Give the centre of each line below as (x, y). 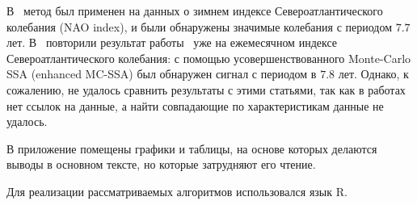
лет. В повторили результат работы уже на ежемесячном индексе (172, 42)
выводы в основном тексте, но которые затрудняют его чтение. (161, 164)
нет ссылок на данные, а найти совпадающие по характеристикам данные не (195, 105)
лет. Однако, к (373, 74)
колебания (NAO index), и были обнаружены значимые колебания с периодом (200, 26)
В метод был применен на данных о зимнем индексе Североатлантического (195, 10)
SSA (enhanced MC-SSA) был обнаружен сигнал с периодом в (162, 74)
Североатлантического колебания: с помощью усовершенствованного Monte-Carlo (209, 58)
